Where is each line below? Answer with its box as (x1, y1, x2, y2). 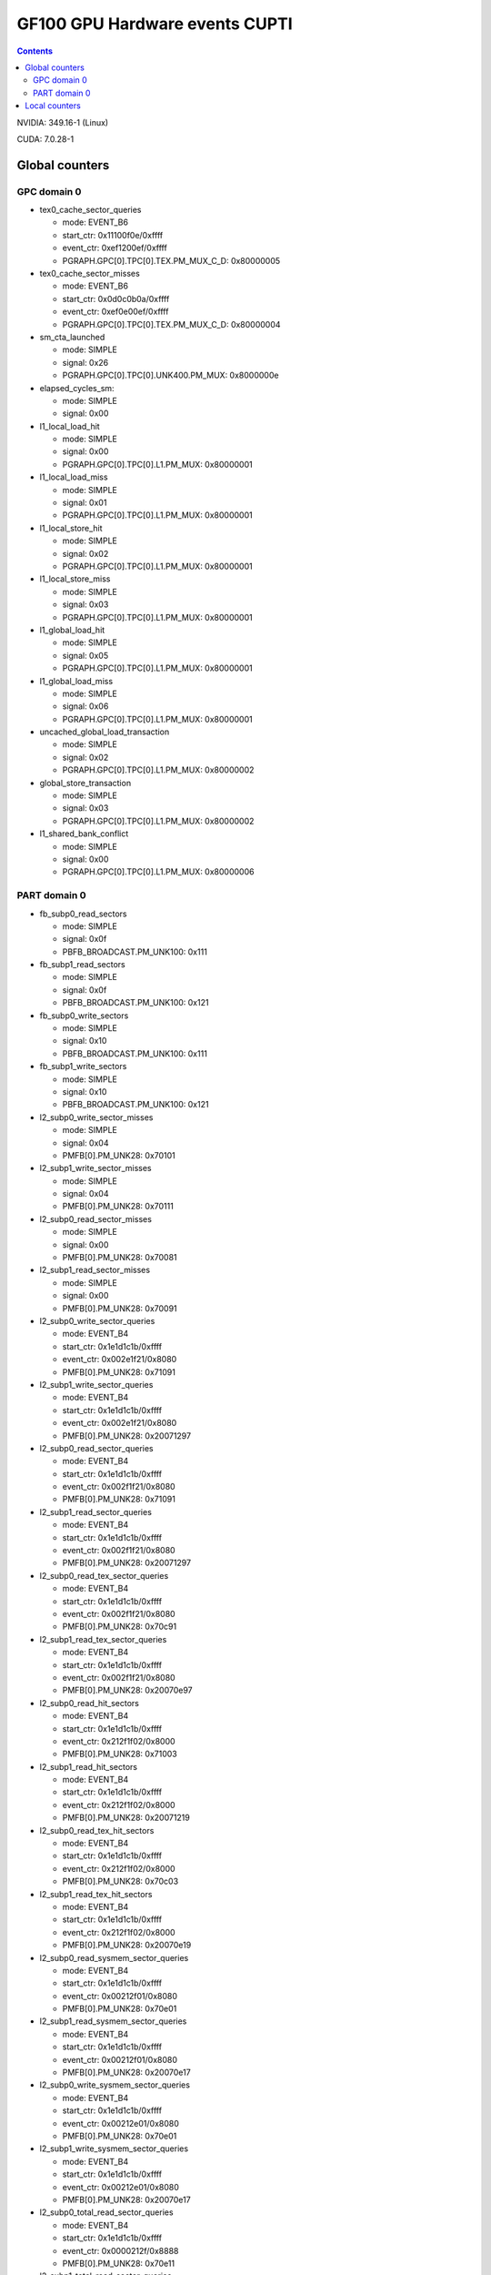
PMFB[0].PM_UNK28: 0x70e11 (62, 2258, 175, 2269)
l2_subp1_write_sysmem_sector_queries (39, 2143, 189, 2154)
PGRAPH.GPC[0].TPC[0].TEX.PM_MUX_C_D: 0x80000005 (62, 255, 281, 266)
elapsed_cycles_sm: (39, 382, 115, 393)
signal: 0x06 (62, 701, 109, 712)
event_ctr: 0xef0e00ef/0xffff (62, 306, 169, 318)
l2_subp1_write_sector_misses (39, 1163, 152, 1174)
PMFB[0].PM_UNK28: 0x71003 (62, 1748, 177, 1760)
